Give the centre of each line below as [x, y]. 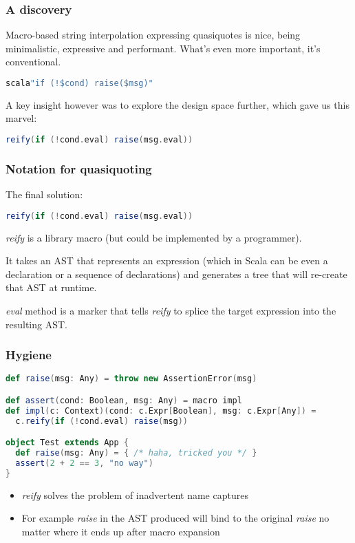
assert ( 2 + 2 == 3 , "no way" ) [84, 463]
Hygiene [29, 355]
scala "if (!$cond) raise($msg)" [79, 83]
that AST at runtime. [51, 287]
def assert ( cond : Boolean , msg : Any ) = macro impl [124, 400]
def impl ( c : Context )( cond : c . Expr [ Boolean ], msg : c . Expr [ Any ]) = [161, 411]
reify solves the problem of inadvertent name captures [135, 494]
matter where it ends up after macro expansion [121, 531]
